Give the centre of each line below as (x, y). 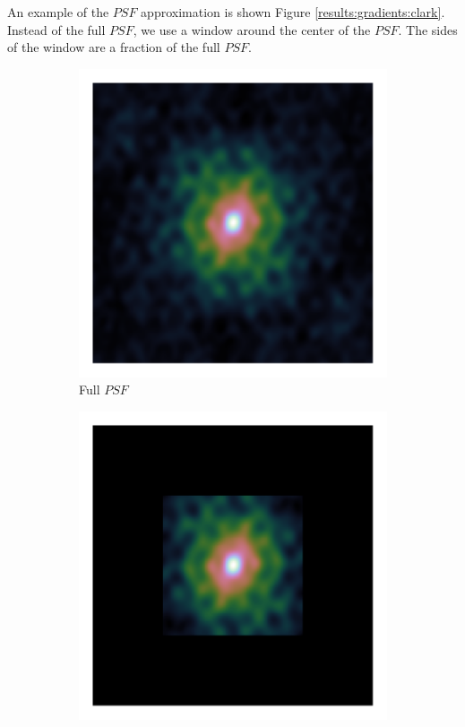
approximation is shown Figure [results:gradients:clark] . (293, 12)
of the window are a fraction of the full (114, 47)
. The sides (428, 29)
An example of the (58, 12)
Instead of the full (56, 29)
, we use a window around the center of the (252, 29)
